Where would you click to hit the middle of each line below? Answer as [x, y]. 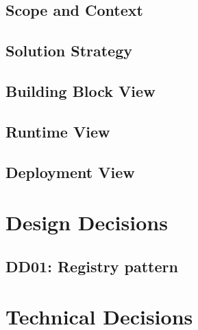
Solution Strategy [69, 51]
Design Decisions [87, 222]
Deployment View [70, 172]
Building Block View [81, 90]
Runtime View [58, 131]
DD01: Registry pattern [92, 266]
